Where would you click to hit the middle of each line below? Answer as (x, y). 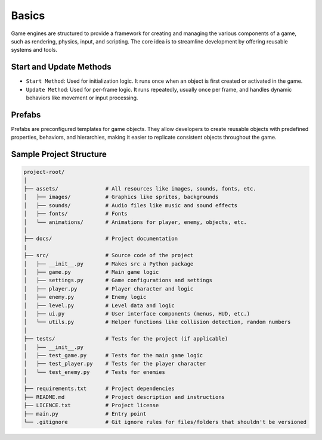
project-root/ (44, 172)
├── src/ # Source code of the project (109, 255)
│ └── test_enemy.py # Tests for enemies (94, 372)
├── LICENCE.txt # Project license (91, 405)
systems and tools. (34, 50)
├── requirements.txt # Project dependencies (99, 389)
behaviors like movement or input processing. (82, 98)
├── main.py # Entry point (85, 414)
